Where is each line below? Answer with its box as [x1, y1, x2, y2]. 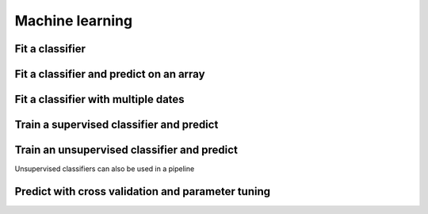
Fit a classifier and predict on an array [14, 67, 205, 81]
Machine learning [14, 12, 133, 29]
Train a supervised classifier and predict [14, 118, 219, 132]
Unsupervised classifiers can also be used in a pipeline [14, 164, 195, 174]
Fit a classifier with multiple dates [14, 93, 185, 106]
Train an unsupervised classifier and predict [14, 143, 238, 157]
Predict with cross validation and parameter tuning [14, 185, 271, 198]
